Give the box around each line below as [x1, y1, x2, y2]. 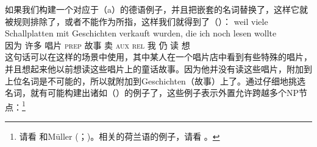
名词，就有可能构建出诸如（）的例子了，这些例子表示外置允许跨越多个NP [5, 86, 299, 99]
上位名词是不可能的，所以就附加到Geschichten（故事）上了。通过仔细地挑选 [5, 74, 305, 87]
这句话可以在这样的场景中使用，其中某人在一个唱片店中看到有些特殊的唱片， [5, 50, 312, 63]
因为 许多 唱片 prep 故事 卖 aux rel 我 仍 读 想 [5, 38, 190, 51]
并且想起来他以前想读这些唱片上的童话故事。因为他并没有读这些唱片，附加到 [5, 62, 312, 75]
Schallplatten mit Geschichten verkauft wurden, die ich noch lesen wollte [5, 27, 277, 39]
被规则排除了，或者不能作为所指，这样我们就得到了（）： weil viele [5, 15, 268, 27]
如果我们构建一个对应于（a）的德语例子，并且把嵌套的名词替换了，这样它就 [5, 3, 308, 15]
